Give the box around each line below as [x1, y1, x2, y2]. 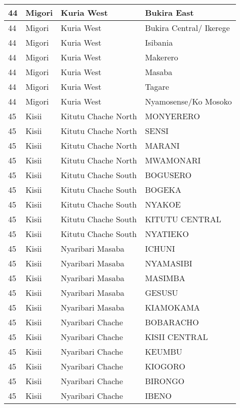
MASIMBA [145, 272, 185, 284]
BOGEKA [145, 184, 182, 195]
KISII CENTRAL [145, 331, 208, 343]
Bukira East [145, 7, 194, 18]
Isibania [145, 37, 173, 48]
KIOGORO [145, 360, 185, 372]
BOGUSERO [145, 169, 192, 181]
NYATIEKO [145, 228, 189, 240]
